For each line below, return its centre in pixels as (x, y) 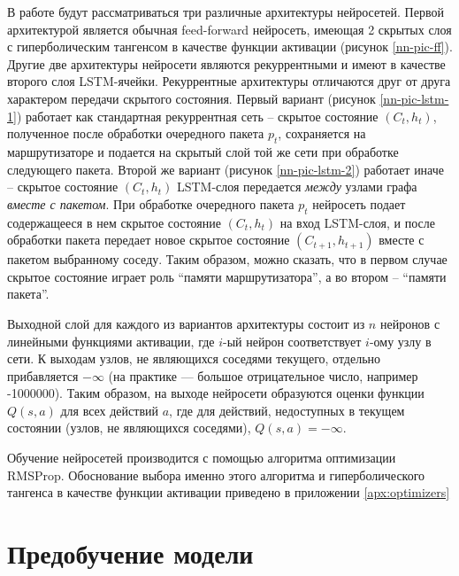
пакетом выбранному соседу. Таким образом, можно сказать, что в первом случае (227, 259)
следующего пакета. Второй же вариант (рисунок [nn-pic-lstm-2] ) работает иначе (226, 169)
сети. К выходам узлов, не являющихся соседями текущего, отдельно (194, 358)
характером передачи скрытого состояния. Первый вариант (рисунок (191, 98)
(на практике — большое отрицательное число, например (263, 375)
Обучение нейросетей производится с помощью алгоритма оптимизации (202, 458)
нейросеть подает (359, 203)
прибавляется (43, 375)
